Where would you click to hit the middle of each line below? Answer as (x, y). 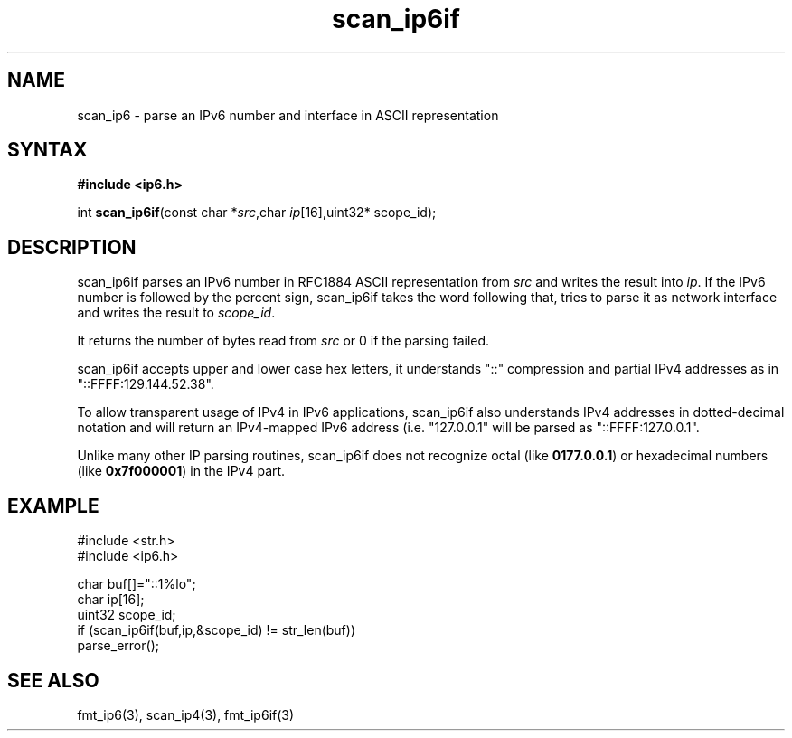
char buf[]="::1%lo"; (137, 584)
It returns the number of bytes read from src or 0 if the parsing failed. (283, 341)
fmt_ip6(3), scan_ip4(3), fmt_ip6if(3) (186, 714)
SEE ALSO (53, 680)
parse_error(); (118, 646)
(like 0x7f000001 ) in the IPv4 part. (181, 471)
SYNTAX (47, 150)
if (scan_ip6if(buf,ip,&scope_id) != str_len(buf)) (217, 630)
